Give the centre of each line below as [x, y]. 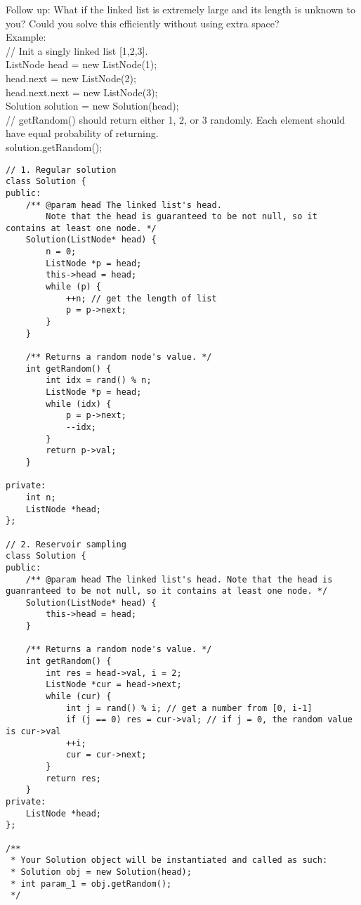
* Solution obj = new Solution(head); [101, 872]
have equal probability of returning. [82, 133]
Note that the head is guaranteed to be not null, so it [182, 217]
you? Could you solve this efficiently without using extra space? [143, 23]
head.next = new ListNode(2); [71, 78]
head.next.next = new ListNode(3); [82, 92]
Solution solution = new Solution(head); [92, 106]
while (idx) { [79, 404]
